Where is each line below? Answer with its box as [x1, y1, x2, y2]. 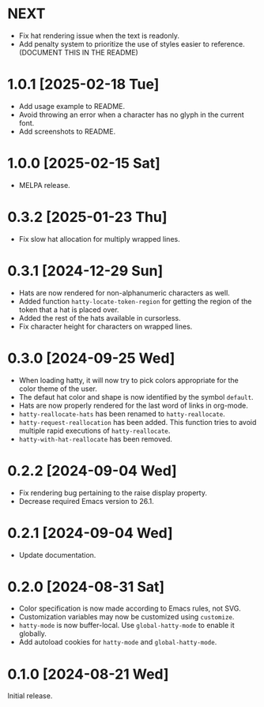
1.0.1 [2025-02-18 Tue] [7, 76, 160, 93]
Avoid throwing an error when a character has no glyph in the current [18, 110, 244, 119]
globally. [18, 629, 47, 638]
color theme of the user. [18, 384, 98, 393]
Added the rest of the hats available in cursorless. [18, 313, 181, 322]
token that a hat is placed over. [18, 305, 119, 314]
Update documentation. [18, 550, 96, 559]
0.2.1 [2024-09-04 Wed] [7, 524, 173, 542]
